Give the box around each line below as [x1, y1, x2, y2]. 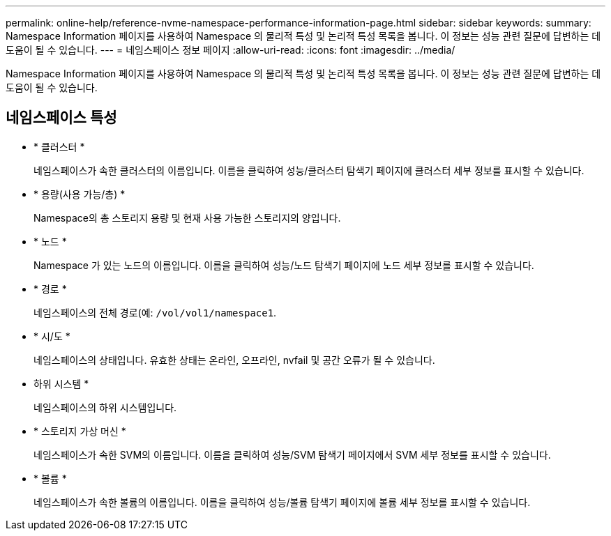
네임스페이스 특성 [6, 109, 117, 127]
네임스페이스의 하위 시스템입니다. [33, 401, 177, 413]
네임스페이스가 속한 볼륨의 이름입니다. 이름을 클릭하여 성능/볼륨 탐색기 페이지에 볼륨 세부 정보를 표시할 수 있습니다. [33, 496, 531, 508]
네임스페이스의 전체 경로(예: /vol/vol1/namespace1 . [33, 306, 277, 319]
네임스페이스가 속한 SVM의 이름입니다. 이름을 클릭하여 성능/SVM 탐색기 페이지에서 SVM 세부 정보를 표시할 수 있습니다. [33, 448, 551, 461]
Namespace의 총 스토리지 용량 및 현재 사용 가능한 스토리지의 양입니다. [33, 211, 341, 224]
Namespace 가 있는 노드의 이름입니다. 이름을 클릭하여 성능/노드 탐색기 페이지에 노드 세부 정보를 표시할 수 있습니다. [33, 259, 534, 271]
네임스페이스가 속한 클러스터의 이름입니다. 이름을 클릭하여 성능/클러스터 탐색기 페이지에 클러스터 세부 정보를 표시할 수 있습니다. [33, 164, 584, 176]
